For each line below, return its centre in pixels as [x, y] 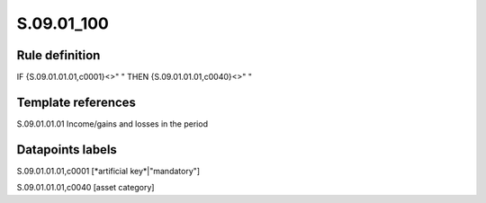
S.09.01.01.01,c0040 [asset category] [85, 188]
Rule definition [58, 55]
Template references [76, 102]
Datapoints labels [67, 150]
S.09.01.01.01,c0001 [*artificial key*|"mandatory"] [108, 171]
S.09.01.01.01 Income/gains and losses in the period [112, 124]
